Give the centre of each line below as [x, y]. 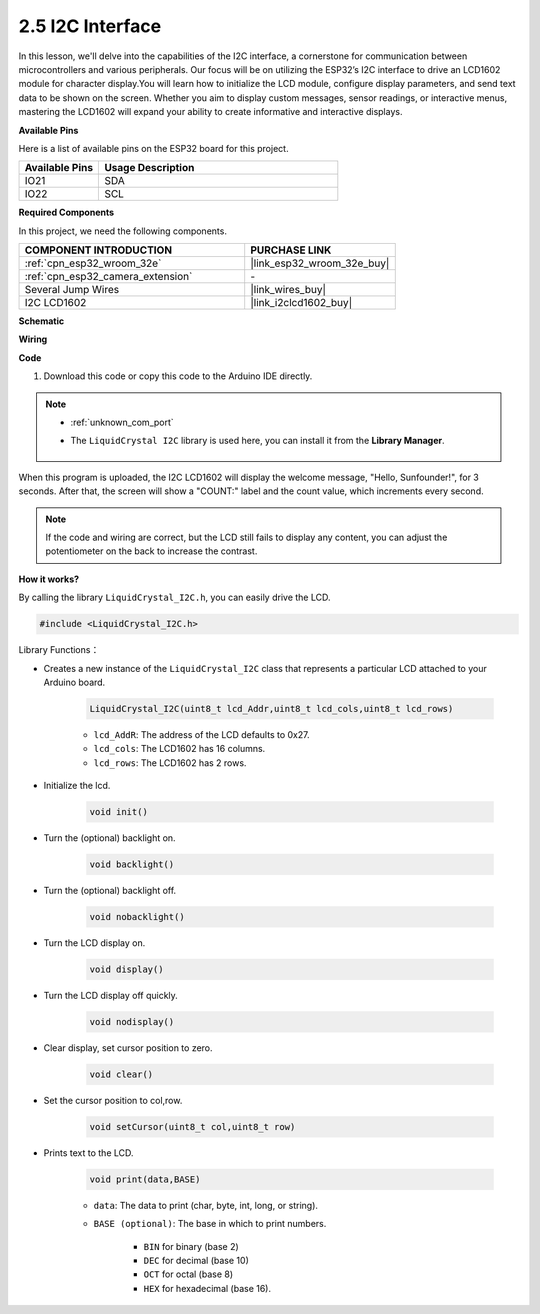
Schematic [41, 321]
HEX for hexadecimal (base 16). [207, 1288]
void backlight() [132, 864]
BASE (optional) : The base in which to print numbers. [210, 1224]
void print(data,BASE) [145, 1179]
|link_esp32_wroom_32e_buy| [320, 263]
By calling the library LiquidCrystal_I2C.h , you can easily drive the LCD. [174, 597]
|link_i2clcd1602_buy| [301, 303]
